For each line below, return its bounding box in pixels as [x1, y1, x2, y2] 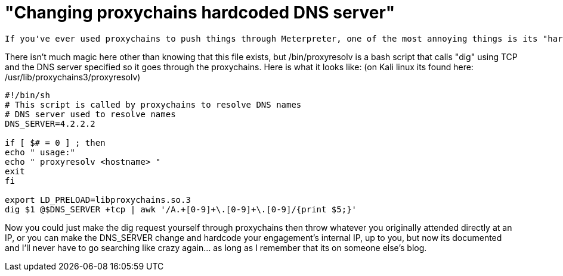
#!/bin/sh [5, 90, 50, 100]
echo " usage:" [5, 147, 76, 157]
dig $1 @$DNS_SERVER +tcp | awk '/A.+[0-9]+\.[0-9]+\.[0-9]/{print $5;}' [5, 204, 357, 214]
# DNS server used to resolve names [5, 109, 176, 119]
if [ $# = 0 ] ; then [5, 137, 106, 148]
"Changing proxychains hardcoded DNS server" [5, 2, 395, 23]
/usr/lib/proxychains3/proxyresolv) [5, 71, 141, 82]
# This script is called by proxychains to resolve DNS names [5, 99, 302, 109]
